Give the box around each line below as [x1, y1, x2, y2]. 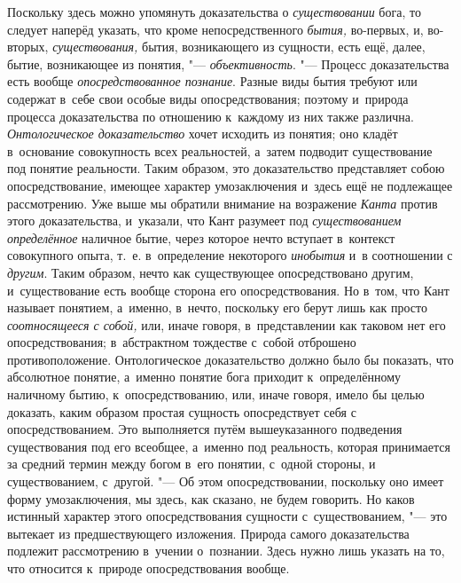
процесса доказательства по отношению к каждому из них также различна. [7, 106, 414, 125]
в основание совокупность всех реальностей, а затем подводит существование [7, 141, 433, 160]
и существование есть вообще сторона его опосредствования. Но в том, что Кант [7, 280, 449, 299]
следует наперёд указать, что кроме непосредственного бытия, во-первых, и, [7, 20, 424, 38]
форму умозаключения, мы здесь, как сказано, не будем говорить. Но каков [7, 489, 415, 508]
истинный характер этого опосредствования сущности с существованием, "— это [7, 507, 448, 525]
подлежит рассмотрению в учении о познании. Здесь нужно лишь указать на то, [7, 541, 445, 560]
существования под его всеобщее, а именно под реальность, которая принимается [7, 437, 450, 455]
